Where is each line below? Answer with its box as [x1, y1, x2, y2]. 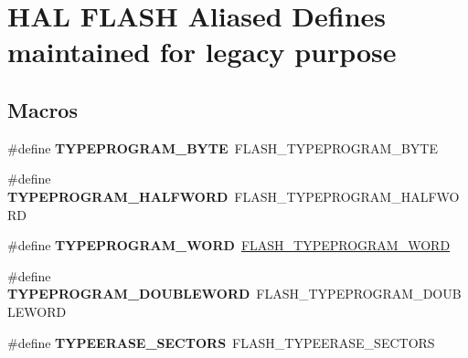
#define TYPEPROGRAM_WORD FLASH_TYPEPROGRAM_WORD [7, 236, 451, 255]
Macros [7, 95, 78, 123]
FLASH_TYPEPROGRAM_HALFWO [234, 186, 460, 205]
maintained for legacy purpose [7, 33, 397, 70]
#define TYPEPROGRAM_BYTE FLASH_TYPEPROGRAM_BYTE [7, 138, 438, 157]
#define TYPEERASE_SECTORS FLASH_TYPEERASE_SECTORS [7, 332, 435, 352]
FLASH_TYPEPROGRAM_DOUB [256, 284, 462, 303]
